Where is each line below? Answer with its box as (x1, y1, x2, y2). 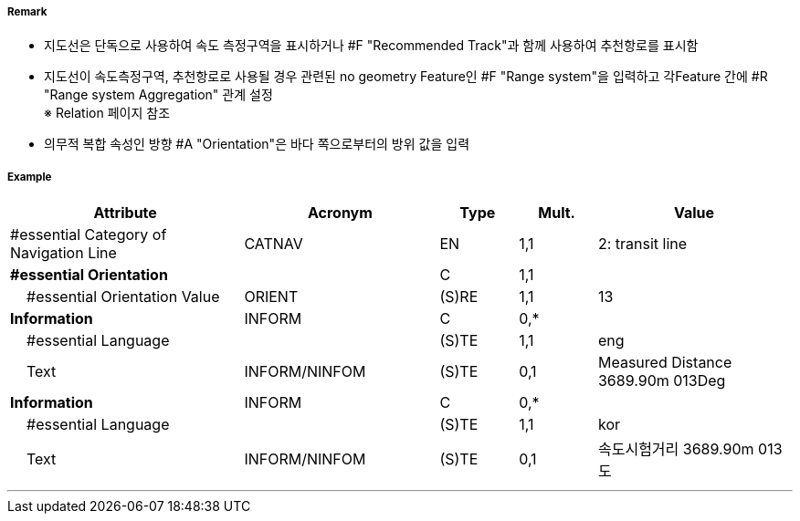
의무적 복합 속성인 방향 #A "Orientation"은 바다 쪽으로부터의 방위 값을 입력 (44, 136, 470, 152)
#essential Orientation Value (26, 287, 220, 307)
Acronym (307, 203, 373, 223)
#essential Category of (10, 225, 167, 245)
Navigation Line (10, 244, 117, 263)
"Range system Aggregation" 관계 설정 (44, 87, 273, 103)
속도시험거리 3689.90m (597, 440, 754, 459)
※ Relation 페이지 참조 (44, 105, 171, 121)
